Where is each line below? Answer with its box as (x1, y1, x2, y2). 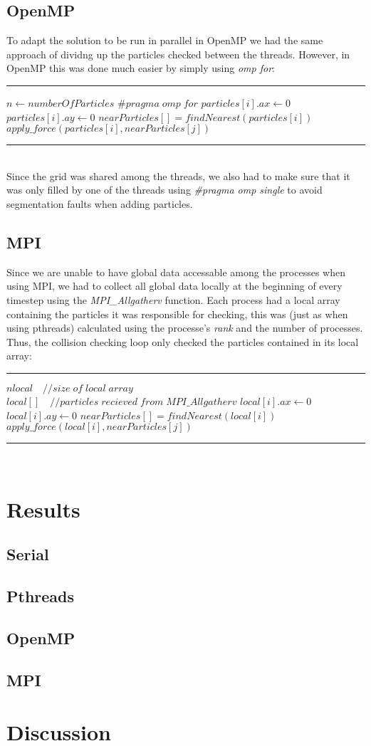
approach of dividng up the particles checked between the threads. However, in (6, 46, 350, 61)
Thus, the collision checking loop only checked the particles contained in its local (6, 334, 359, 349)
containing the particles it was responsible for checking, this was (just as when (6, 306, 348, 321)
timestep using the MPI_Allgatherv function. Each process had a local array (6, 292, 340, 307)
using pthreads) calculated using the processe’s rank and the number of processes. (6, 320, 363, 335)
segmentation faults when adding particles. (6, 196, 193, 211)
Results (6, 494, 80, 523)
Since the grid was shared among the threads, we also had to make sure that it (6, 168, 350, 183)
